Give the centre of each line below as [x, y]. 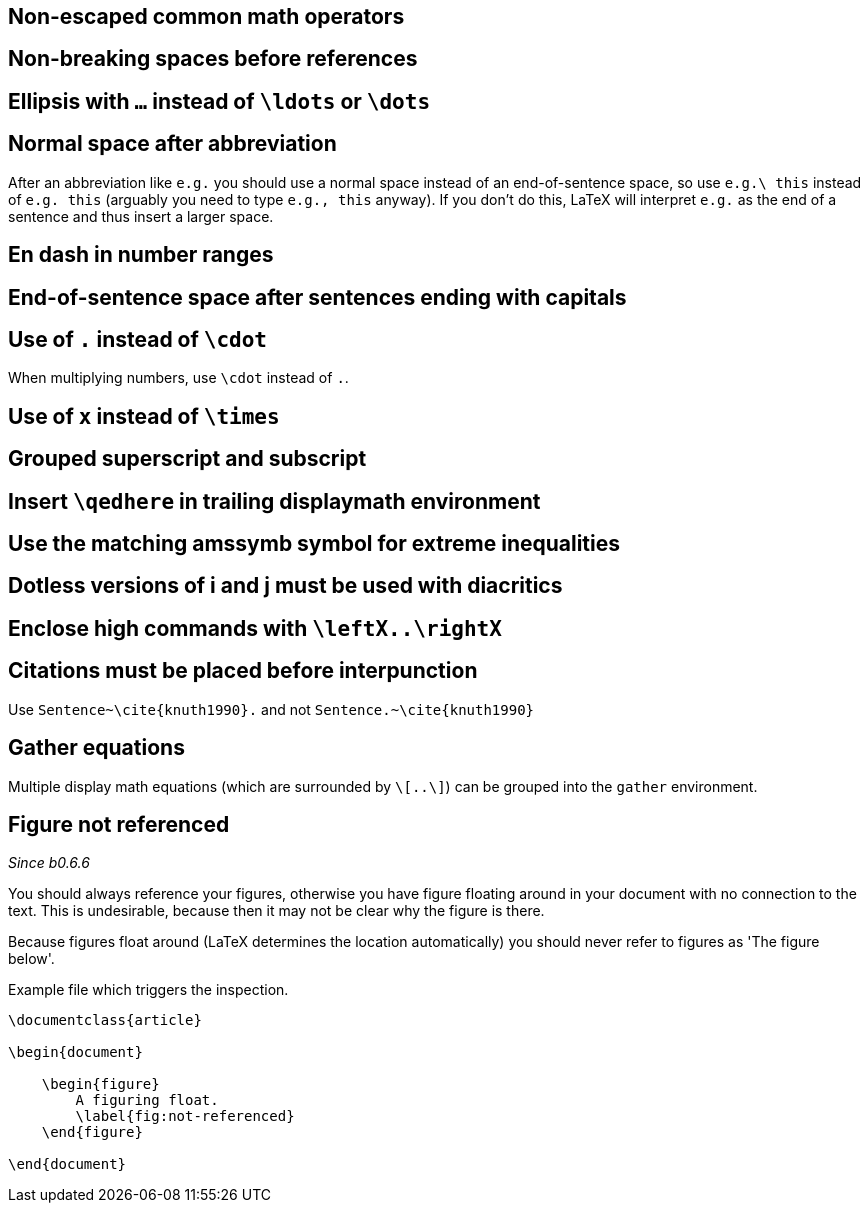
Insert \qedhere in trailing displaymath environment [274, 501]
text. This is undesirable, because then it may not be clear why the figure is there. [276, 911]
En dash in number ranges [141, 255]
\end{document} [67, 1164]
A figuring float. [147, 1100]
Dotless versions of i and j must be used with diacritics [285, 586]
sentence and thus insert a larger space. [141, 216]
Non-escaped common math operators [206, 16]
